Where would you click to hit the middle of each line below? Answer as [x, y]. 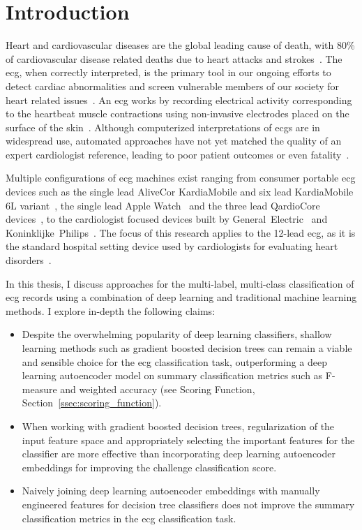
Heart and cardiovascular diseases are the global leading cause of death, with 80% [180, 45]
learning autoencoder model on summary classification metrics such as [172, 375]
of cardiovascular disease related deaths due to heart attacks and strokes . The [174, 58]
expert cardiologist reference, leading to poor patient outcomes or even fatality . [178, 154]
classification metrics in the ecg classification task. [129, 518]
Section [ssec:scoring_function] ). [92, 403]
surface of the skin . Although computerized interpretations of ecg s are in [163, 127]
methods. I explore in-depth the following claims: [111, 310]
